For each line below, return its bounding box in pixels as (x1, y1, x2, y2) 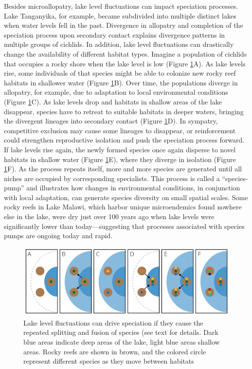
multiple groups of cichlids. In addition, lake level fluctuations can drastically (4, 39, 234, 49)
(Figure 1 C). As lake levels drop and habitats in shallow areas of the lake (4, 96, 222, 106)
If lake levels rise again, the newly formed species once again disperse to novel (4, 144, 236, 154)
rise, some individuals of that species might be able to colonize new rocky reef (4, 68, 236, 78)
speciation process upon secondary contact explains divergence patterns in (4, 29, 225, 40)
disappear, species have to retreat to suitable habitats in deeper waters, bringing (4, 106, 244, 116)
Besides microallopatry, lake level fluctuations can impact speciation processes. (4, 1, 238, 11)
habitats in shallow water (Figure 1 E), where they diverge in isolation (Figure (4, 154, 236, 164)
